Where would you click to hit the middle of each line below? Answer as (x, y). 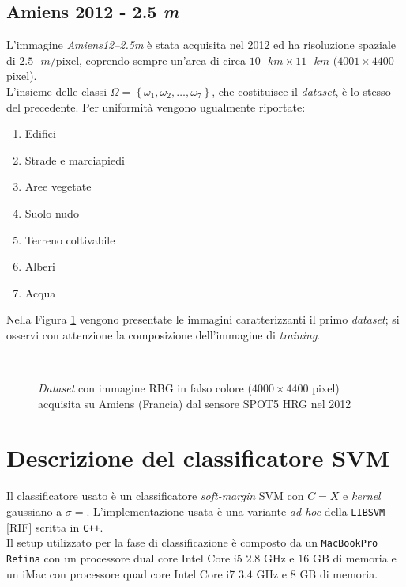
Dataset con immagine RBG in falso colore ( (145, 388)
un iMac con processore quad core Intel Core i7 (121, 573)
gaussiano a (34, 511)
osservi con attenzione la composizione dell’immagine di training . (164, 334)
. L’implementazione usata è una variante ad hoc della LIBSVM (236, 511)
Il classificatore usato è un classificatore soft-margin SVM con (155, 496)
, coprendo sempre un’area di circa (163, 60)
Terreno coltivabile (70, 239)
